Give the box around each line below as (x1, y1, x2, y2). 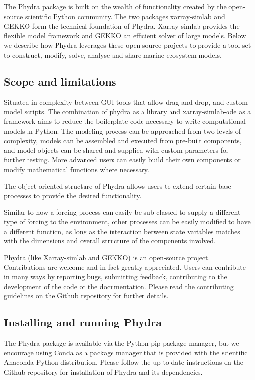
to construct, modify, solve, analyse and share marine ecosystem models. (4, 49, 222, 59)
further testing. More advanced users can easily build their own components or (4, 154, 241, 165)
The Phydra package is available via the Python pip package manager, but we (4, 338, 239, 348)
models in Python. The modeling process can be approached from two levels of (4, 125, 241, 136)
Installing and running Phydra (4, 315, 162, 330)
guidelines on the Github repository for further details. (4, 291, 169, 301)
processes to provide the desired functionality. (4, 190, 142, 201)
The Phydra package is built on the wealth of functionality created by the (4, 1, 227, 11)
